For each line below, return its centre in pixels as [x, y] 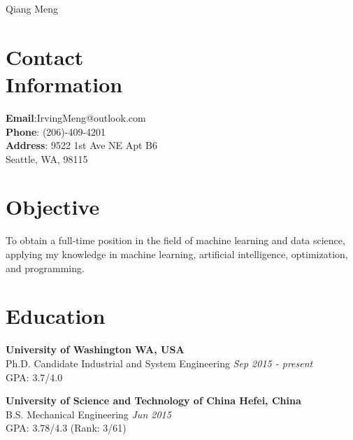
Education [56, 316]
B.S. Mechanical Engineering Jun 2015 [88, 414]
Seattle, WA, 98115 [47, 158]
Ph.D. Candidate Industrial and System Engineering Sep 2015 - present [159, 363]
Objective [53, 207]
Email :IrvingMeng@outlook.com [76, 117]
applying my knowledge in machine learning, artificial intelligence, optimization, [177, 254]
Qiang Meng [32, 8]
